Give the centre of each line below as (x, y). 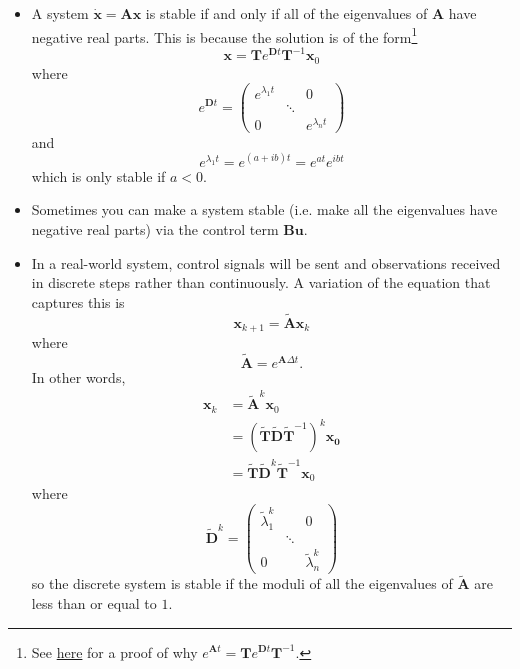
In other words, (78, 376)
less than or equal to (94, 602)
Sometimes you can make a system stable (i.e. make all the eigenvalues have (264, 209)
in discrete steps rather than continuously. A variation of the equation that (261, 282)
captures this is (78, 301)
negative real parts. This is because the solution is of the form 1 (224, 35)
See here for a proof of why (114, 651)
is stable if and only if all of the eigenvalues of (286, 13)
